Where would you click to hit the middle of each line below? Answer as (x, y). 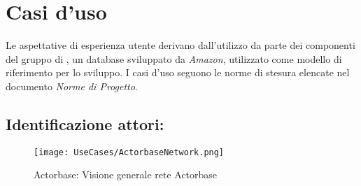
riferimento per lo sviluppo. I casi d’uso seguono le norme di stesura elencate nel (178, 72)
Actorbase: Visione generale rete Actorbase (126, 174)
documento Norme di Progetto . (72, 86)
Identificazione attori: (85, 123)
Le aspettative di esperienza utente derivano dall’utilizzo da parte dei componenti (180, 45)
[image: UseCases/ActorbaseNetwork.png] (129, 152)
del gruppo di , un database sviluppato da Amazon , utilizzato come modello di (174, 58)
